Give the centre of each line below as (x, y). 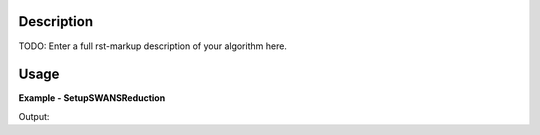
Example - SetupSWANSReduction (92, 98)
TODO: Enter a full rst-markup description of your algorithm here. (152, 46)
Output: (34, 116)
